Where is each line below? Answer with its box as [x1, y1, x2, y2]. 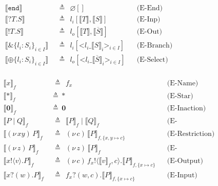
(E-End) [136, 5, 163, 12]
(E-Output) [167, 157, 204, 165]
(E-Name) [167, 79, 199, 87]
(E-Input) [167, 171, 197, 179]
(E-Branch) [136, 42, 173, 50]
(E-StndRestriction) [167, 144, 177, 152]
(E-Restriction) [167, 130, 215, 138]
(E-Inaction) [167, 105, 206, 112]
